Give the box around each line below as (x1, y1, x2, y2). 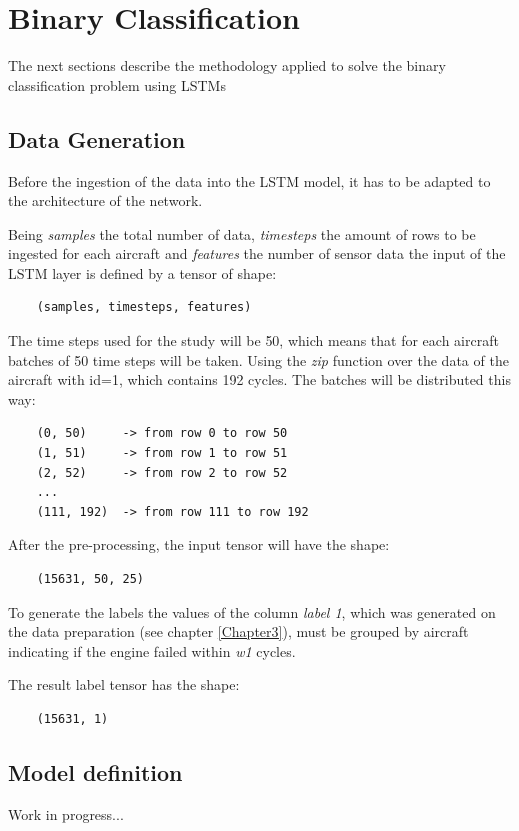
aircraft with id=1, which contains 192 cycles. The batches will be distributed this (8, 369, 511, 390)
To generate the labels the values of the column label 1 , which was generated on (8, 601, 496, 622)
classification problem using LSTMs (8, 74, 226, 95)
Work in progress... (8, 803, 124, 824)
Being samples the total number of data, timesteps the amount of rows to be (8, 223, 476, 244)
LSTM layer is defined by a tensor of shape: (8, 262, 277, 283)
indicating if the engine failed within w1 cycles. (8, 640, 296, 661)
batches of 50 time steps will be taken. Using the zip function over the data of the (8, 349, 509, 370)
